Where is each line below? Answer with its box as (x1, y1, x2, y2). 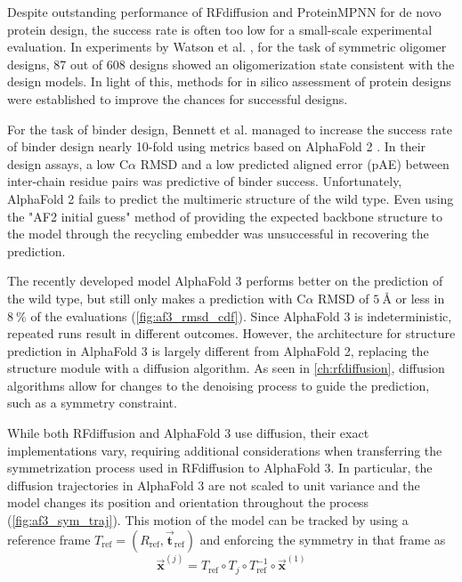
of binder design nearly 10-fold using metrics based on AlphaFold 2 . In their (7, 137, 426, 156)
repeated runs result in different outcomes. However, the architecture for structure (7, 324, 456, 343)
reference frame (7, 529, 91, 548)
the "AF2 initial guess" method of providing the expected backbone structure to (7, 206, 442, 225)
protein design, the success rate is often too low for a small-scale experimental (7, 20, 433, 38)
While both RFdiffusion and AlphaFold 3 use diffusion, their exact (7, 424, 369, 442)
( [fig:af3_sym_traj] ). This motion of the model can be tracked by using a (7, 511, 409, 529)
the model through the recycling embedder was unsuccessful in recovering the (7, 224, 429, 243)
